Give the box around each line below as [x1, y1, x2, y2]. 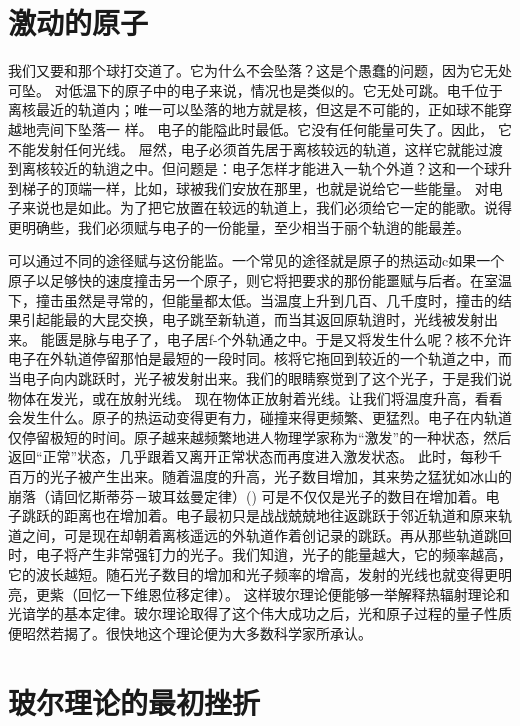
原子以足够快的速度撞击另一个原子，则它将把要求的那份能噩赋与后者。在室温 [8, 270, 512, 291]
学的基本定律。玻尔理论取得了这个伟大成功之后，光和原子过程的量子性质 [35, 603, 512, 624]
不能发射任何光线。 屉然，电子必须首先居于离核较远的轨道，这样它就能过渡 [8, 138, 503, 159]
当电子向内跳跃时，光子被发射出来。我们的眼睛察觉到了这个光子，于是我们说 [8, 368, 512, 389]
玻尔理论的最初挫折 [8, 681, 261, 722]
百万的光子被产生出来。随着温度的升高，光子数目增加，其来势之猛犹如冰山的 [8, 466, 512, 486]
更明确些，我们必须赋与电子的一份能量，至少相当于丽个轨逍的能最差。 [8, 216, 470, 237]
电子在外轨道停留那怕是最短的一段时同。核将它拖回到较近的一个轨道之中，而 [8, 348, 512, 369]
